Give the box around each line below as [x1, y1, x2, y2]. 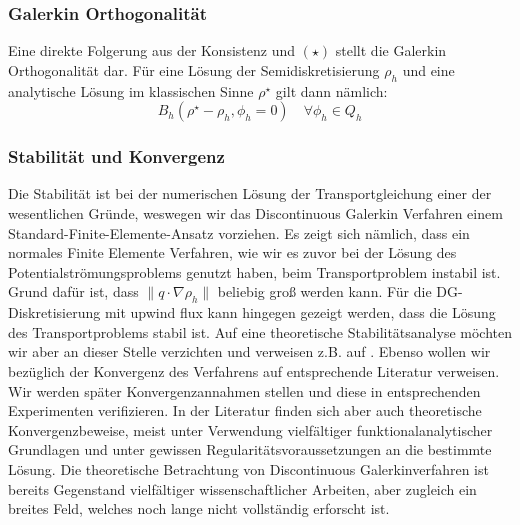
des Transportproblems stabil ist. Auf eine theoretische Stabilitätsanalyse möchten [8, 321, 512, 342]
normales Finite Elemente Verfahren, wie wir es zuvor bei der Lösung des [8, 242, 457, 263]
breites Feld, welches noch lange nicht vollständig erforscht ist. [8, 498, 390, 519]
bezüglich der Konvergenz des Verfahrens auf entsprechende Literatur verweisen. [8, 360, 500, 381]
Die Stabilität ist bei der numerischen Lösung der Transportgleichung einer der [8, 183, 492, 204]
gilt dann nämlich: [275, 80, 388, 101]
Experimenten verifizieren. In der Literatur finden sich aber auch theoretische [8, 400, 482, 421]
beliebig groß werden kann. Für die [217, 281, 432, 302]
